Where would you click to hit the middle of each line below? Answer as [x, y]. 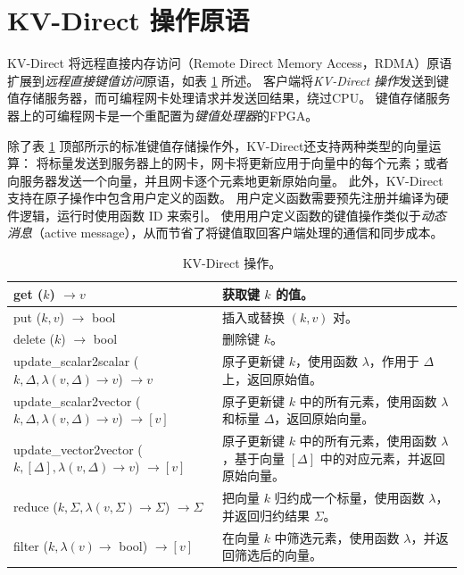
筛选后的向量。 [278, 555]
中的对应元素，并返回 [382, 458]
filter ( [31, 546]
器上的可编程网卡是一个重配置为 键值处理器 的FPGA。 [163, 115]
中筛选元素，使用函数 [337, 537]
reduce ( [36, 506]
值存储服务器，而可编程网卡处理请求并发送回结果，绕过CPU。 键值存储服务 [229, 98]
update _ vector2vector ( [78, 449]
